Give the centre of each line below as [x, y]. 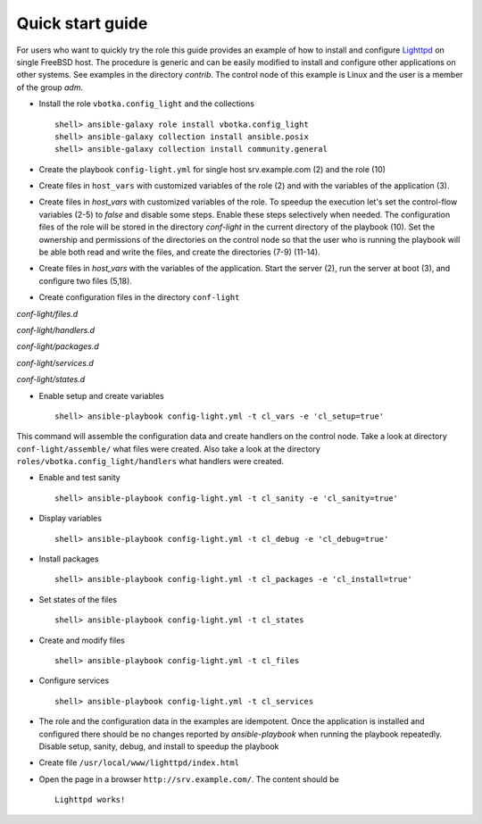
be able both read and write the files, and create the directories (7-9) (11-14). [179, 252]
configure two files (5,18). [86, 280]
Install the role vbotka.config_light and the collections [146, 104]
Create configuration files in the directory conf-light [139, 297]
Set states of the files [78, 599]
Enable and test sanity [79, 478]
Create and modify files [82, 640]
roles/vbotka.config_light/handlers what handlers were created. [150, 462]
